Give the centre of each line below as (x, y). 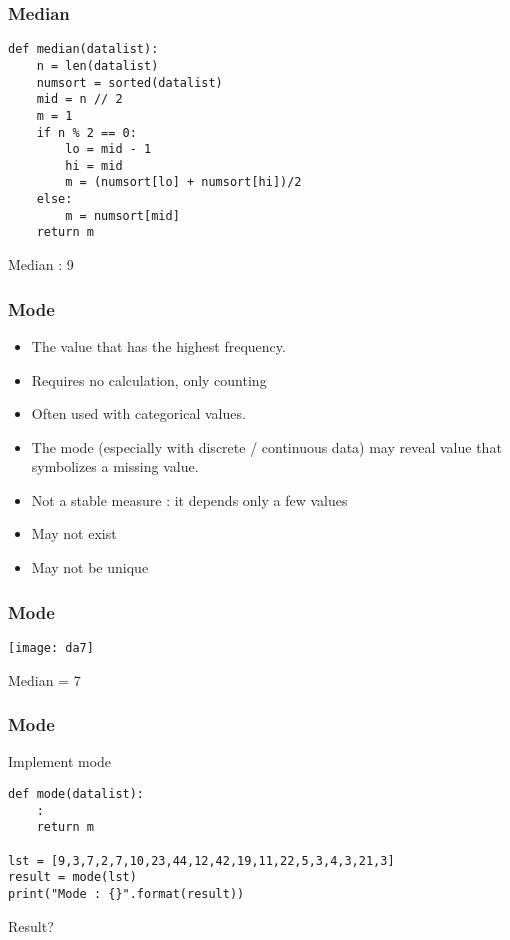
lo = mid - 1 (108, 149)
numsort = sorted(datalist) (129, 82)
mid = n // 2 (79, 99)
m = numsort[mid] (122, 215)
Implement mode (60, 761)
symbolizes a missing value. (115, 466)
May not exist (74, 533)
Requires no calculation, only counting (149, 379)
